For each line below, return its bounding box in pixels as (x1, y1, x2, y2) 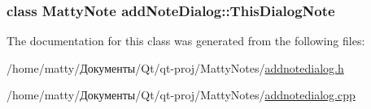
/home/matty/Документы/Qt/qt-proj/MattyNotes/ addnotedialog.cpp (7, 86, 356, 103)
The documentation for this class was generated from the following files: (7, 32, 365, 49)
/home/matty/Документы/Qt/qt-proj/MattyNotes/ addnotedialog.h (7, 59, 344, 76)
